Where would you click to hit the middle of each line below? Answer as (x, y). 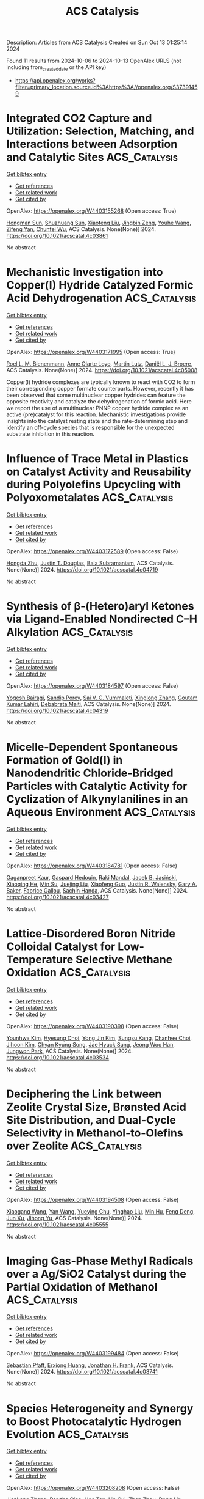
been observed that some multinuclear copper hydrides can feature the (96, 395)
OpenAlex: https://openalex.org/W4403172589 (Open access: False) (92, 551)
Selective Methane (124, 959)
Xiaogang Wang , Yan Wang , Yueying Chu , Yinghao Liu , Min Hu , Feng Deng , (100, 1211)
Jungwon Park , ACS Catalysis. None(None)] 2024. (69, 1051)
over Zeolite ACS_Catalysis (74, 1146)
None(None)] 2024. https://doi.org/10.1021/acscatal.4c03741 (82, 1372)
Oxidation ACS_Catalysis (69, 972)
